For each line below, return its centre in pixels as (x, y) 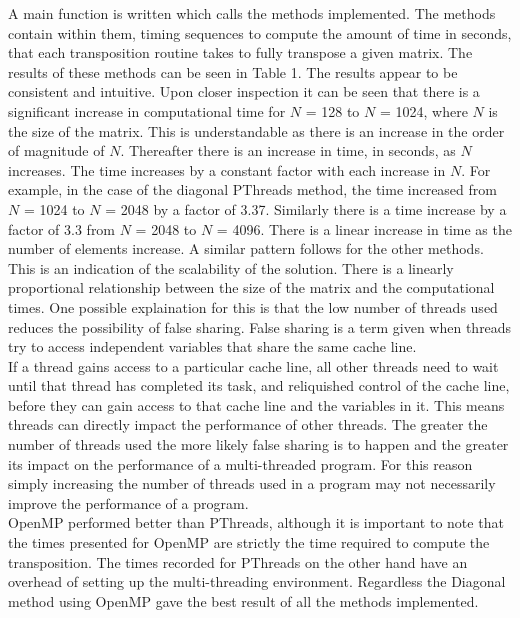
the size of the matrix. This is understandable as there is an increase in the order (256, 130)
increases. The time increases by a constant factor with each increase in (227, 169)
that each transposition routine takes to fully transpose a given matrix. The (240, 52)
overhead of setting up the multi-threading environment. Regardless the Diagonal (257, 581)
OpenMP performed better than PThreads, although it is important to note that (256, 522)
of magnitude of (56, 150)
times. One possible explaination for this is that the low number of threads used (253, 306)
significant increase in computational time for (147, 110)
